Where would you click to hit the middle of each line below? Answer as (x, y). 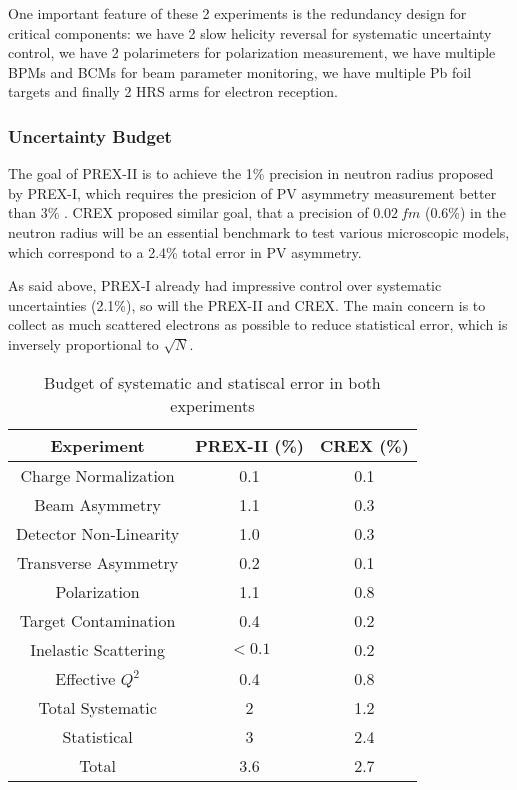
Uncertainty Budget (90, 135)
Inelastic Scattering (97, 649)
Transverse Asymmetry (97, 562)
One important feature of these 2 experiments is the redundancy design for (237, 13)
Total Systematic (97, 707)
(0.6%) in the (465, 212)
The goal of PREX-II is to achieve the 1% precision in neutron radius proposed (251, 173)
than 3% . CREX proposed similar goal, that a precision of (188, 212)
